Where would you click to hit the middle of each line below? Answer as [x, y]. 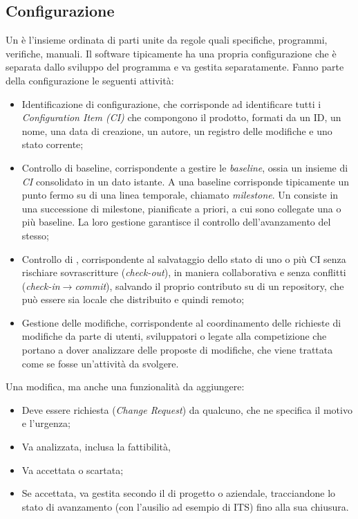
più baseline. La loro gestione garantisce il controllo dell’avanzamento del [176, 222]
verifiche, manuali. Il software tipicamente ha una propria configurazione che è [171, 53]
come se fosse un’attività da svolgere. [100, 363]
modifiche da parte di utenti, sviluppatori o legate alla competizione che [174, 336]
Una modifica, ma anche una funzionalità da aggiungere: [125, 386]
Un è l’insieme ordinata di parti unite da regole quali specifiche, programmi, [167, 40]
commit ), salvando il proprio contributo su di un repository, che [209, 285]
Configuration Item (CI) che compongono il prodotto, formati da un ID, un [181, 117]
